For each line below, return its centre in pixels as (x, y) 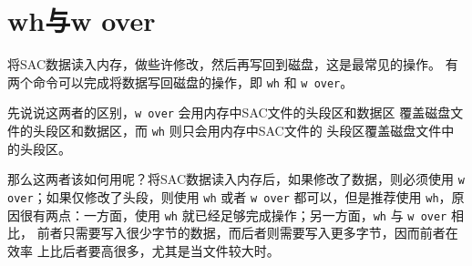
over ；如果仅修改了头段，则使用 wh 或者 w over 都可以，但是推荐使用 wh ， (230, 196)
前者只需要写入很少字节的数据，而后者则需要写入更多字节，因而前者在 (247, 233)
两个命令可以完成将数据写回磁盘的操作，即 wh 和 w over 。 (180, 82)
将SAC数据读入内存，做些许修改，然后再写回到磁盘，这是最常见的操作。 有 (233, 64)
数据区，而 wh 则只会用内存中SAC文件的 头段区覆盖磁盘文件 (262, 131)
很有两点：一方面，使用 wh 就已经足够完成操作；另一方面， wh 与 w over (233, 215)
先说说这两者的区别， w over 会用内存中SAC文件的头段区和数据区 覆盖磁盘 (229, 113)
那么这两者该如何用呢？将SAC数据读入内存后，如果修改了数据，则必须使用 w (236, 179)
